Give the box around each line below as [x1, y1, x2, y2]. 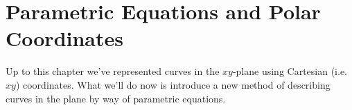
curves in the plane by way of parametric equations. [6, 91, 226, 105]
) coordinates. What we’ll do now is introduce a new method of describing [15, 77, 331, 91]
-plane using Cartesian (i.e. [232, 64, 347, 78]
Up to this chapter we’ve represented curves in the [6, 64, 220, 78]
